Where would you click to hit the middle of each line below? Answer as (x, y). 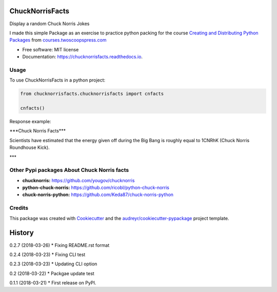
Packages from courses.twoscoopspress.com (58, 40)
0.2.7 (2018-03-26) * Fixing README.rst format (60, 245)
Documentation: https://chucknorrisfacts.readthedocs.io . (83, 57)
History (22, 233)
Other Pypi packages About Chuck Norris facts (69, 170)
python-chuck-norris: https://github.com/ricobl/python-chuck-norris (96, 188)
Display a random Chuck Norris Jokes (50, 24)
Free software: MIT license (51, 49)
